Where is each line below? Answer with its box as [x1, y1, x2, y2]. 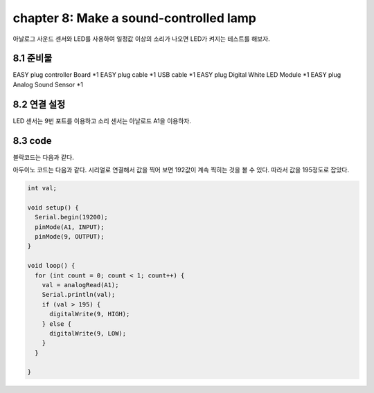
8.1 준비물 [12, 53, 53, 64]
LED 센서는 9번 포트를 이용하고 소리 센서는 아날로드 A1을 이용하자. [12, 116, 192, 125]
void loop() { [27, 262, 75, 270]
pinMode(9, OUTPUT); [35, 232, 105, 240]
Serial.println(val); [42, 291, 116, 299]
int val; [27, 184, 57, 192]
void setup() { [27, 203, 79, 211]
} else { [42, 320, 72, 328]
